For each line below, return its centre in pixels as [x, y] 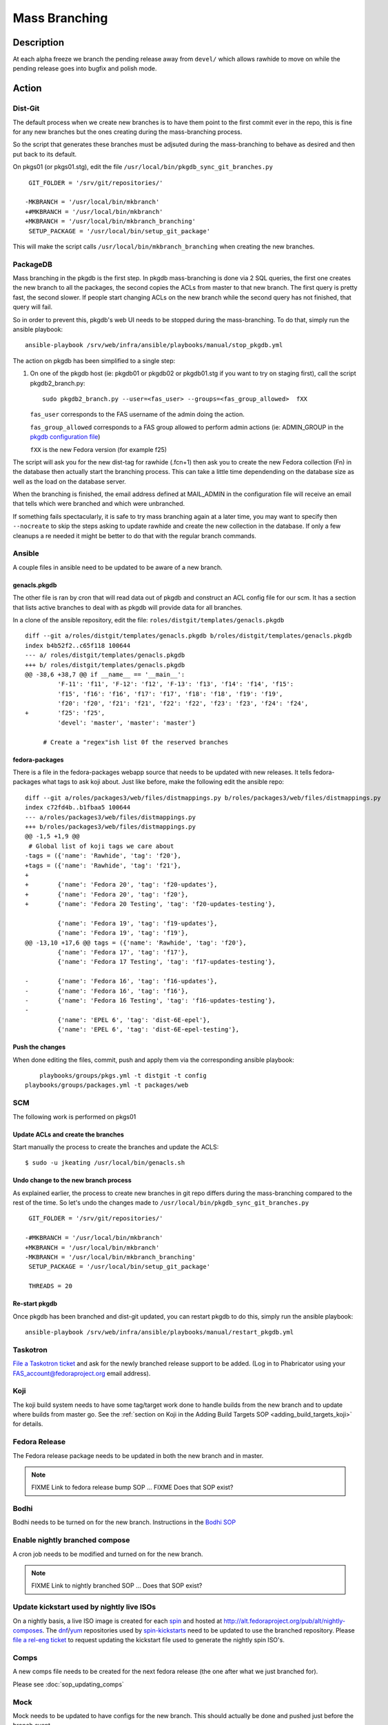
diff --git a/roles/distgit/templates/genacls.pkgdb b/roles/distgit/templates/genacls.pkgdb [188, 636]
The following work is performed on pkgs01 [74, 1116]
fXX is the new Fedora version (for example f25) [99, 449]
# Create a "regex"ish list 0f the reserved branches [136, 742]
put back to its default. [45, 154]
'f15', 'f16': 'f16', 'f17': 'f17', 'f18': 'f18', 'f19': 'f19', [170, 694]
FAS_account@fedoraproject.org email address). [82, 1373]
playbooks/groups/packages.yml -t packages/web [107, 1085]
